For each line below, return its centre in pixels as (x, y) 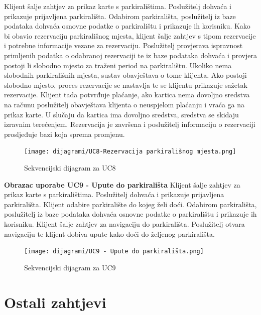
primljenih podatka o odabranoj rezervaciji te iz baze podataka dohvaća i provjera (130, 55)
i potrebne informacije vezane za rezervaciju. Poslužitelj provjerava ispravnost (123, 45)
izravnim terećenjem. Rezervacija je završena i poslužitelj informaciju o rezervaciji (130, 124)
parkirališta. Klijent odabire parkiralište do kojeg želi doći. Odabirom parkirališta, (130, 204)
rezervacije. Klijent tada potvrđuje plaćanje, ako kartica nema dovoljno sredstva (127, 95)
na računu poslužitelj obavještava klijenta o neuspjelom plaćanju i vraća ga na (124, 104)
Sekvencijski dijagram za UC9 (70, 267)
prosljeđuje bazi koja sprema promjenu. (64, 134)
